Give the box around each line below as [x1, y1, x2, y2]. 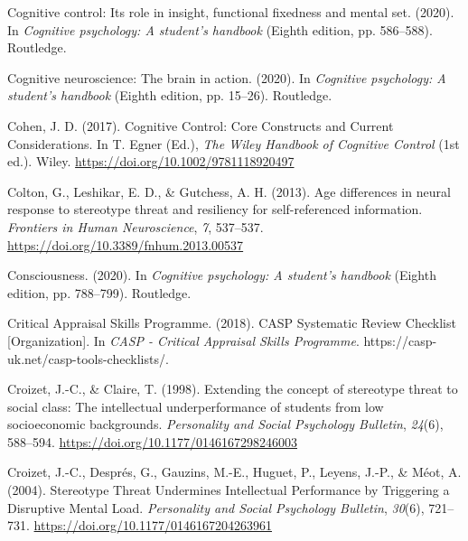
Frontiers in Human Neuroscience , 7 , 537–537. [7, 217, 264, 236]
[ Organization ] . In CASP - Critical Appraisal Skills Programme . [7, 331, 360, 350]
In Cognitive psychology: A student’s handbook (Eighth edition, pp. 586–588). [7, 20, 433, 39]
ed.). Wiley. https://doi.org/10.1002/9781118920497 [7, 152, 295, 171]
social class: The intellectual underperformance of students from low [7, 396, 384, 415]
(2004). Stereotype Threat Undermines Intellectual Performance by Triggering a [7, 480, 450, 499]
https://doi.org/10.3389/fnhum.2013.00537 [7, 235, 244, 254]
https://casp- [363, 331, 437, 350]
